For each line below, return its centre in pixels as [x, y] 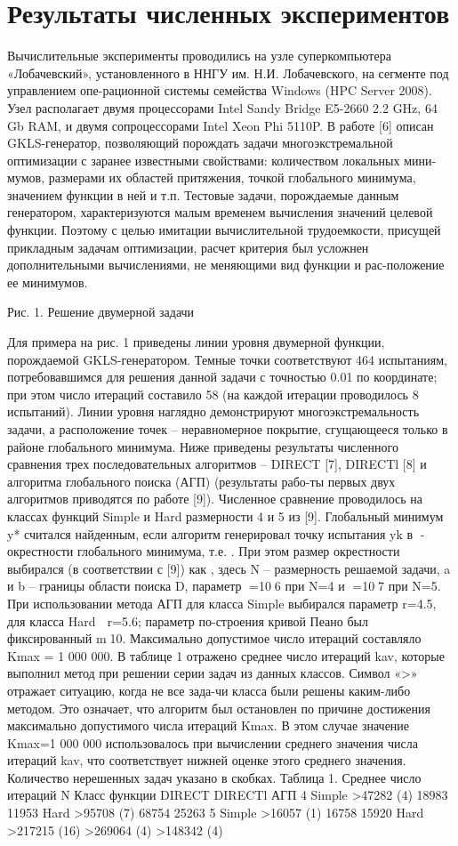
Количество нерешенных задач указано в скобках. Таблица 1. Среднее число [214, 777]
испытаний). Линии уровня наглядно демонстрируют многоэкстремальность [213, 411]
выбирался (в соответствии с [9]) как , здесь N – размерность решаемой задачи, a [229, 568]
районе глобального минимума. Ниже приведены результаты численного [203, 446]
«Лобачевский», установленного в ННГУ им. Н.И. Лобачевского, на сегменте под [228, 73]
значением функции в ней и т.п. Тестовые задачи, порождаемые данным [203, 194]
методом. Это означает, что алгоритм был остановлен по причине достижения [219, 708]
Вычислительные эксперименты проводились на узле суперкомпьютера [199, 56]
